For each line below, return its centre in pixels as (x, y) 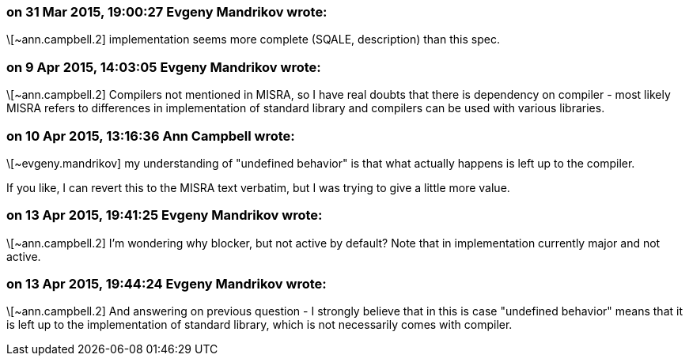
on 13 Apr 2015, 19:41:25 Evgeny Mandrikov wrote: (165, 215)
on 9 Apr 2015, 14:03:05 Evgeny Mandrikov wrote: (164, 67)
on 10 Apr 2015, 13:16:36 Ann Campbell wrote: (151, 136)
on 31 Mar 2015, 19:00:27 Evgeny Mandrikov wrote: (167, 12)
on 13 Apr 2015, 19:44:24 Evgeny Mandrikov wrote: (167, 284)
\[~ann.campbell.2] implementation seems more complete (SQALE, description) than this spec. (253, 40)
